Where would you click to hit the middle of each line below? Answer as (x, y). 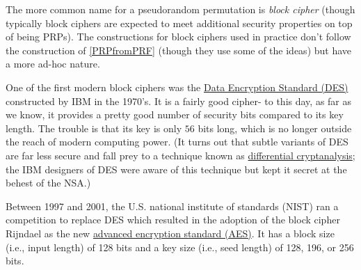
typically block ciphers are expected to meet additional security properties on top (179, 23)
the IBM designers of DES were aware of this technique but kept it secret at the (176, 169)
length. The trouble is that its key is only (94, 128)
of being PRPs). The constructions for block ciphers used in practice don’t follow (178, 37)
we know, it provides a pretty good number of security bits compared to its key (175, 114)
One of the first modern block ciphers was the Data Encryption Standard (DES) (177, 87)
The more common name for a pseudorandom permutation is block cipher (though (180, 9)
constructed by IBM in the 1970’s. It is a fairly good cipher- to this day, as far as (179, 101)
